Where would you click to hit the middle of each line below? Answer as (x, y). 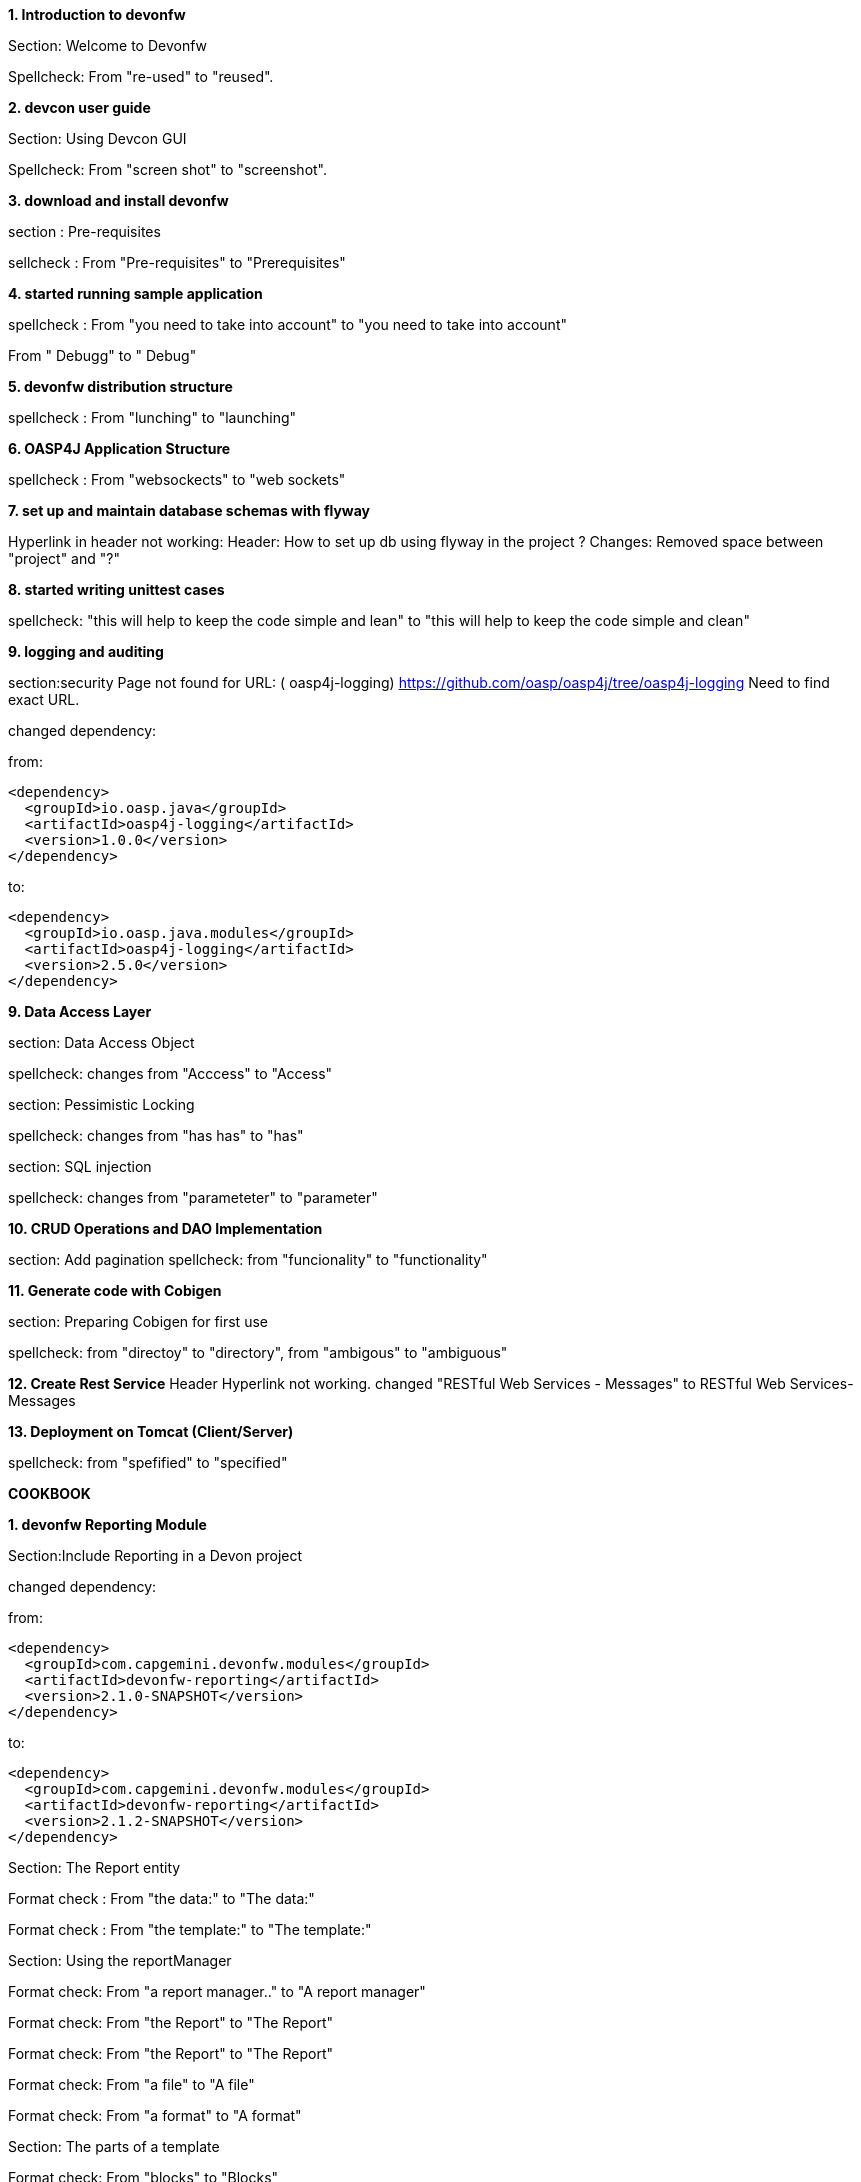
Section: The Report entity (94, 1867)
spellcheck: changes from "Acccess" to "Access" (170, 1073)
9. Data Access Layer (80, 1011)
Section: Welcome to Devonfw (108, 45)
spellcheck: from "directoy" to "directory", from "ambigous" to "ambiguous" (258, 1352)
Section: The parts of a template (114, 2146)
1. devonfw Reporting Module (107, 1524)
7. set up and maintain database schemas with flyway (189, 510)
